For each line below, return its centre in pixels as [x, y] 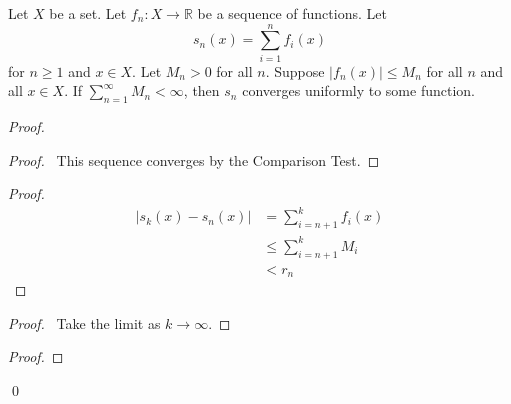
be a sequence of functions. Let [292, 13]
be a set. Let [88, 13]
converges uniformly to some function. [358, 90]
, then [201, 90]
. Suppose [295, 70]
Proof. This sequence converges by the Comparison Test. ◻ [194, 159]
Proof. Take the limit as [84, 322]
